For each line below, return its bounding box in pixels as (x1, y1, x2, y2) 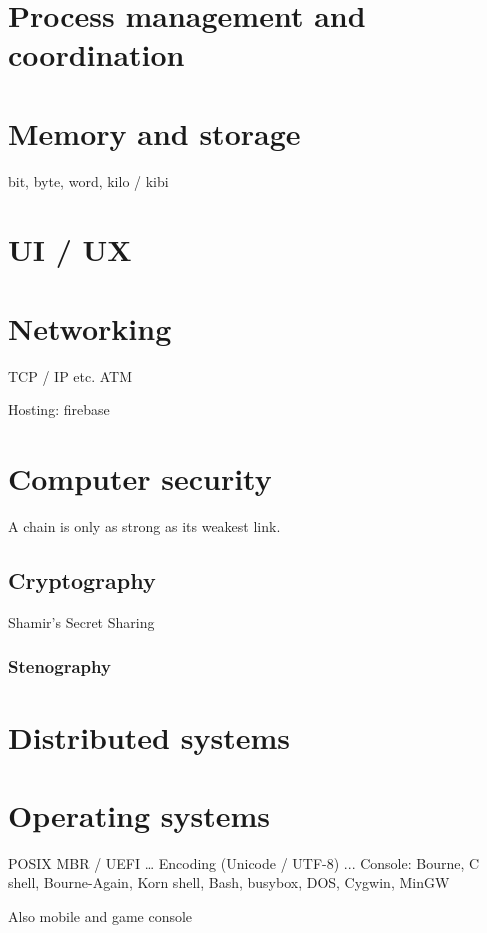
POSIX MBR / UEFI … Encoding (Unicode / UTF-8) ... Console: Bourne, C (8, 852, 480, 873)
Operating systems (8, 794, 271, 835)
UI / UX (8, 229, 132, 270)
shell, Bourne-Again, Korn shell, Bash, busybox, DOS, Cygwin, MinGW (8, 872, 450, 893)
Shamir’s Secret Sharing (8, 611, 155, 632)
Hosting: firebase (8, 399, 110, 420)
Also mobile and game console (8, 906, 193, 927)
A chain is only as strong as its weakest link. (8, 516, 281, 537)
